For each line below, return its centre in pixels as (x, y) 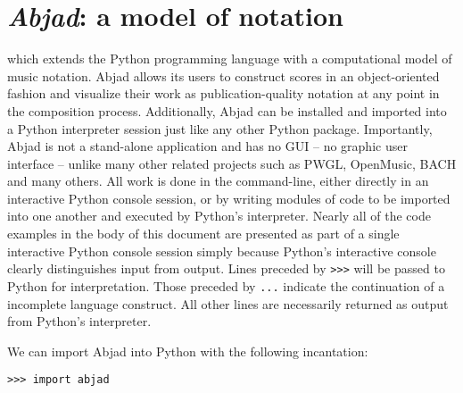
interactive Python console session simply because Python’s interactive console (222, 251)
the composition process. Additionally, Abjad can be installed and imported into (227, 110)
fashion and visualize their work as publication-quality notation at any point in (223, 93)
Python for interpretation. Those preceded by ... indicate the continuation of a (226, 285)
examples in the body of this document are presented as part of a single (203, 234)
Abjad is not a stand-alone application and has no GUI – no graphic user (207, 146)
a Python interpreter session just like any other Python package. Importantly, (220, 128)
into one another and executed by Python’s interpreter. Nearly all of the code (219, 216)
